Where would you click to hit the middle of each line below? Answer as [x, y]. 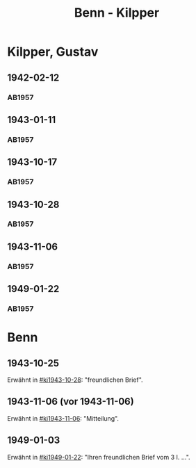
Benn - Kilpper [117, 13]
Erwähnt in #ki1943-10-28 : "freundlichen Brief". [75, 380]
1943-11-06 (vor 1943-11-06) [71, 402]
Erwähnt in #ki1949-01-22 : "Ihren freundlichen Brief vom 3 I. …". [99, 457]
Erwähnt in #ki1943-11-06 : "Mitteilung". [63, 418]
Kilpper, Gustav [53, 52]
